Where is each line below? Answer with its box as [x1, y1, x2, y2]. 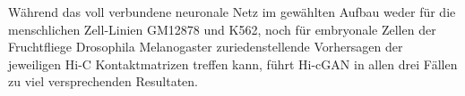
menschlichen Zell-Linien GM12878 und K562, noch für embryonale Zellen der [8, 20, 436, 38]
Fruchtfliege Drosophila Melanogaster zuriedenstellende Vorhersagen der [8, 37, 403, 56]
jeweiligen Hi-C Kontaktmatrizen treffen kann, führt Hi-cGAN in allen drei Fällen [8, 54, 458, 73]
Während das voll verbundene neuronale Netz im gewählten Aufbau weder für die [8, 3, 456, 20]
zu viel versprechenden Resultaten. [8, 72, 198, 91]
